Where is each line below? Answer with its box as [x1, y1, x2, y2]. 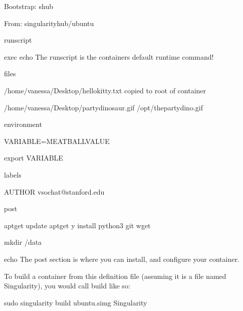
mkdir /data [4, 237, 42, 247]
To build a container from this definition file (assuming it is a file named [4, 270, 226, 281]
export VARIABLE [4, 152, 63, 163]
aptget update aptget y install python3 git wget [4, 220, 151, 230]
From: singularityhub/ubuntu [4, 18, 94, 28]
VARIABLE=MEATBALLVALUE [4, 135, 110, 146]
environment [4, 119, 42, 129]
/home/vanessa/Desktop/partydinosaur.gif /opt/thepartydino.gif [4, 102, 203, 112]
